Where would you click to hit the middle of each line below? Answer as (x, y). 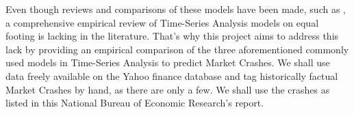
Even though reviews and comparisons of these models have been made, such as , (176, 9)
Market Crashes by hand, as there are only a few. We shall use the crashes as (168, 89)
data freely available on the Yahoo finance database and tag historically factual (172, 75)
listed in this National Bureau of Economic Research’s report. (135, 103)
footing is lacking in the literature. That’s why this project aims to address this (172, 36)
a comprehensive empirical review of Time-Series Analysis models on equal (162, 22)
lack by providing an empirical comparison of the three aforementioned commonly (177, 49)
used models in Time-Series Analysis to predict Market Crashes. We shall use (168, 62)
